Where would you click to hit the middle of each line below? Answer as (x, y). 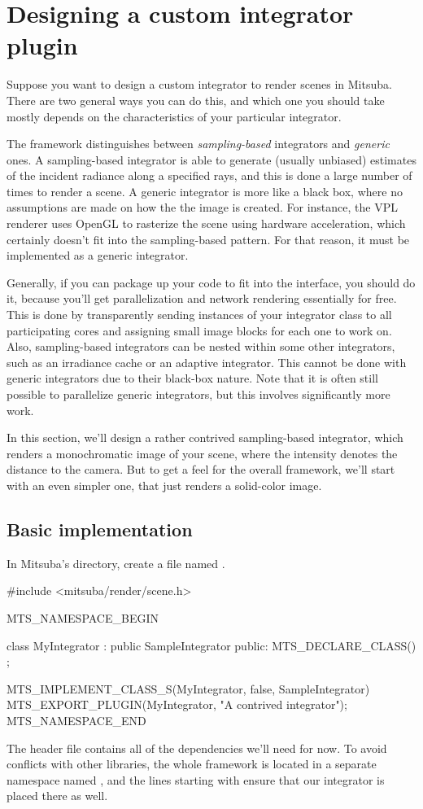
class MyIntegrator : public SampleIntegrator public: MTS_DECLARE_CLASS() (211, 645)
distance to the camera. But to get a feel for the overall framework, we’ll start (201, 469)
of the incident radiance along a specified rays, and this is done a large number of (209, 175)
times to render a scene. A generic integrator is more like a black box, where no (205, 191)
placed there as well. (57, 796)
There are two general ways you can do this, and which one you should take (196, 100)
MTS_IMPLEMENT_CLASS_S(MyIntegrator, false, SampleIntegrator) (188, 688)
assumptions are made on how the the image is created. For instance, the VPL (202, 207)
